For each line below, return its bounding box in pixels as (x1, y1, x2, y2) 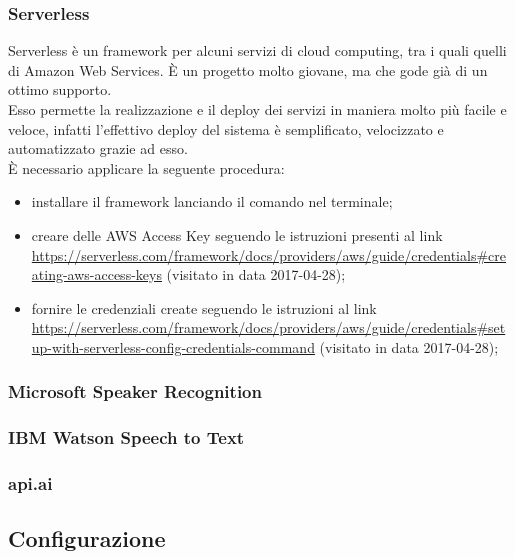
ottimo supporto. (8, 79, 112, 100)
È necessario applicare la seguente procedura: (8, 157, 285, 178)
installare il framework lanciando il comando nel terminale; (31, 191, 393, 212)
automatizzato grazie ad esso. (8, 138, 188, 159)
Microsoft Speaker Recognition (8, 379, 262, 404)
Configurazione (8, 523, 166, 554)
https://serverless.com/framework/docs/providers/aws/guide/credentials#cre (31, 244, 506, 265)
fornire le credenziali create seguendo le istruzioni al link (31, 297, 377, 318)
